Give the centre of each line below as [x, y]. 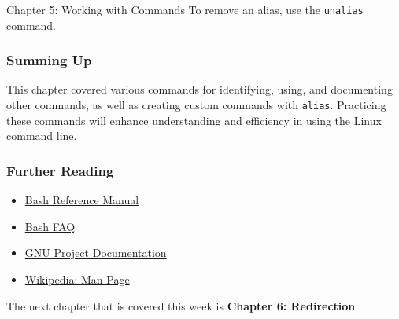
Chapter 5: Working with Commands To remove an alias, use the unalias [185, 9]
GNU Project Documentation [96, 253]
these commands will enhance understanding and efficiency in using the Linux [194, 120]
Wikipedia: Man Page [77, 279]
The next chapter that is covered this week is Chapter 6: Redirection [181, 305]
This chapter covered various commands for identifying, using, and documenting [199, 89]
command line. [42, 136]
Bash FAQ [50, 226]
